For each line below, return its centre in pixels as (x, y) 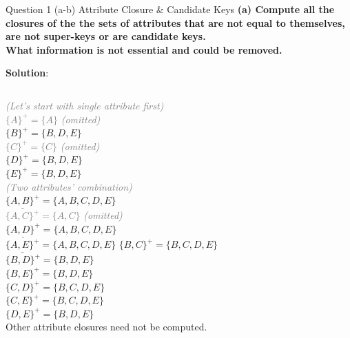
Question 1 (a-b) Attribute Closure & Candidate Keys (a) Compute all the (170, 9)
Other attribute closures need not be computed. (106, 327)
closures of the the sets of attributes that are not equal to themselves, (175, 22)
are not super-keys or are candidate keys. (106, 36)
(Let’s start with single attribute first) (85, 105)
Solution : (27, 73)
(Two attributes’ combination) (69, 186)
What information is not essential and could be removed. (144, 49)
